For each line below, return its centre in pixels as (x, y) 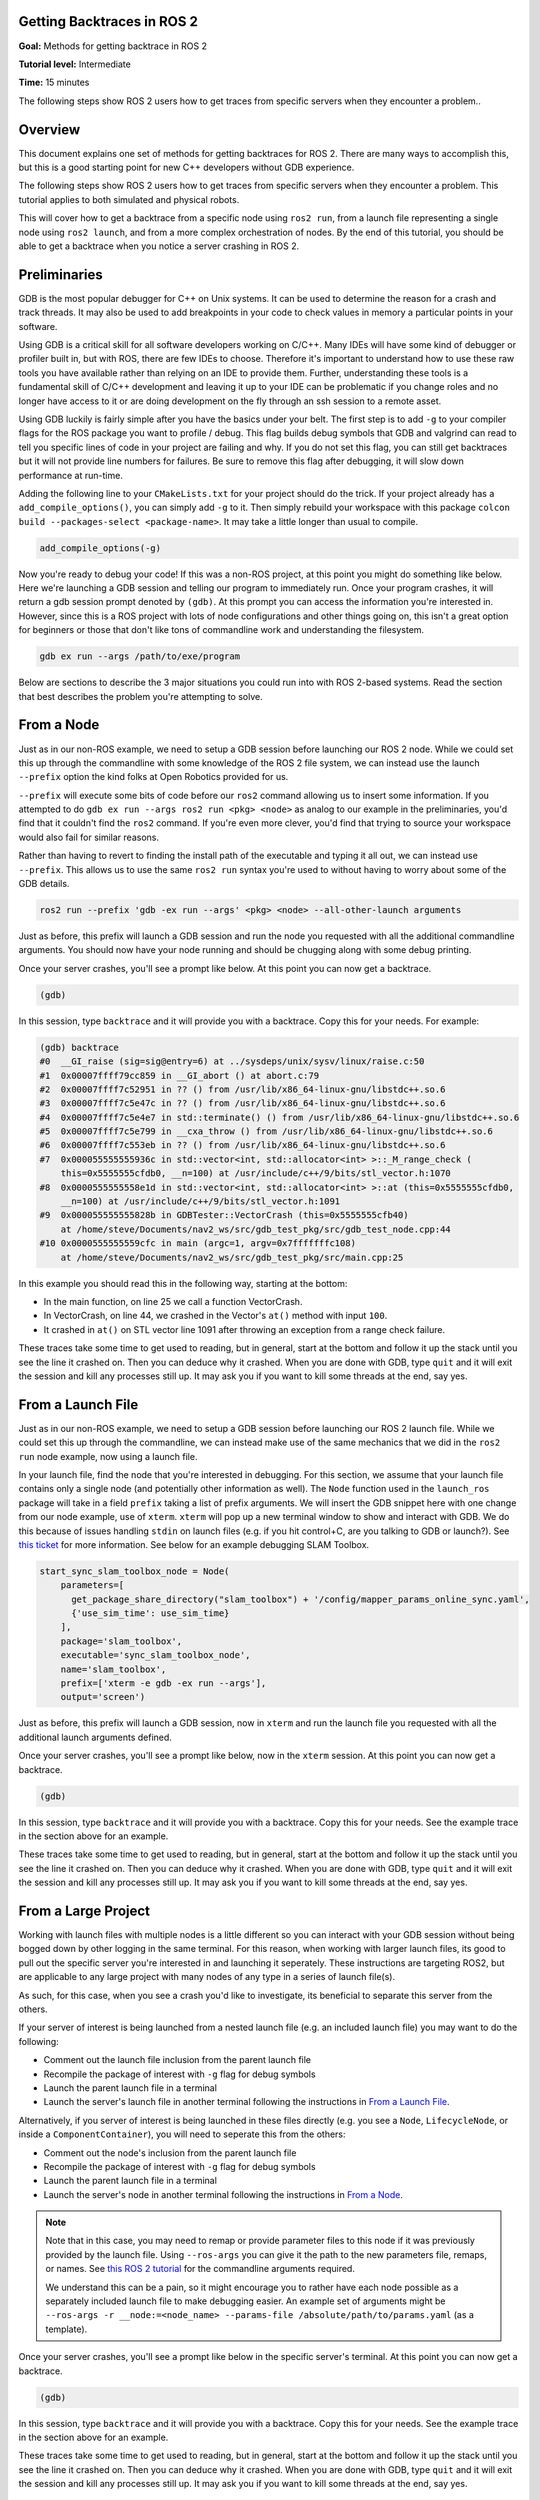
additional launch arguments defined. (95, 1737)
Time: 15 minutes (54, 82)
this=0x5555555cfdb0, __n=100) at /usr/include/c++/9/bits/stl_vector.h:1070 (256, 1173)
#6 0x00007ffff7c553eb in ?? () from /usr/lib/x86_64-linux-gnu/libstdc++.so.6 (242, 1145)
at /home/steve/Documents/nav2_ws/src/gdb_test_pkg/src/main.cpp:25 (232, 1257)
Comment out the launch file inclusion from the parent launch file (177, 2060)
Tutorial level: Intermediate (75, 64)
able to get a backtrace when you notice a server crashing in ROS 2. (159, 246)
